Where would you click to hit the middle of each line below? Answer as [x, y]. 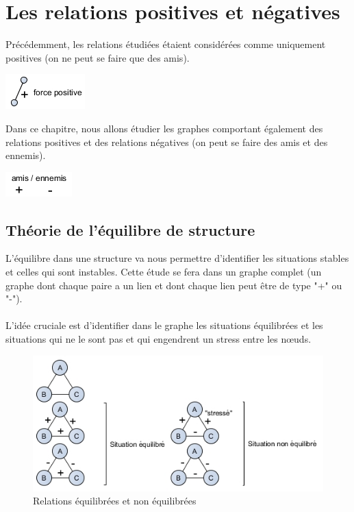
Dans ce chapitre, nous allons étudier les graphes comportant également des [164, 128]
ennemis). [26, 155]
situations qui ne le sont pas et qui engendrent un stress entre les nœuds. [159, 339]
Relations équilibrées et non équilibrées [115, 501]
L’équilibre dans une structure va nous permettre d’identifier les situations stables [177, 258]
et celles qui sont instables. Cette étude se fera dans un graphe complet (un [164, 272]
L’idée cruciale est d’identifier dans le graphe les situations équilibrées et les [164, 325]
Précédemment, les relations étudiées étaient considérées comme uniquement [166, 44]
